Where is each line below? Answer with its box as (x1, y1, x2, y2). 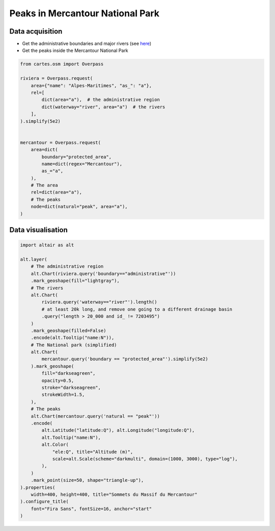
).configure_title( (20, 499, 69, 505)
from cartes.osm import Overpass (20, 61, 104, 67)
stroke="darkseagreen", (41, 385, 101, 390)
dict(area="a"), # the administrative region (41, 97, 160, 103)
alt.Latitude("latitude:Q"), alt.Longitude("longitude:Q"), (41, 428, 195, 433)
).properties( (20, 484, 56, 490)
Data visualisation (9, 226, 68, 234)
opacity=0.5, (41, 377, 74, 383)
